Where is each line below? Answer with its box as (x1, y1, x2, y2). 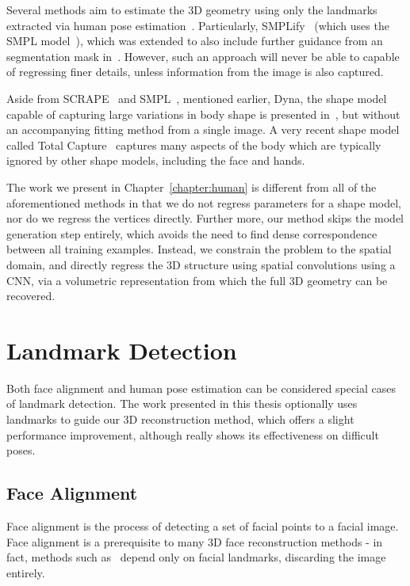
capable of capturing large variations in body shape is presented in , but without (6, 105, 400, 122)
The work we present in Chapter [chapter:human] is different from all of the (6, 178, 377, 195)
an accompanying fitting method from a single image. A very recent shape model (6, 121, 400, 138)
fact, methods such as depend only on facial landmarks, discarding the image (6, 549, 386, 565)
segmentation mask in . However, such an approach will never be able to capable (6, 48, 400, 64)
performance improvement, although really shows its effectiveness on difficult (6, 426, 379, 443)
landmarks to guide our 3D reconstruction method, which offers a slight (6, 411, 354, 427)
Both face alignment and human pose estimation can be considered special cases (6, 379, 397, 396)
